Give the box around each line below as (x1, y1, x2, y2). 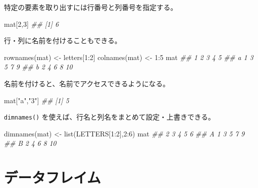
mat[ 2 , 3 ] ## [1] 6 (4, 18, 59, 29)
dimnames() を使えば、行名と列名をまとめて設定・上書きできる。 (4, 112, 215, 122)
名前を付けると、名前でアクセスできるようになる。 (4, 78, 170, 88)
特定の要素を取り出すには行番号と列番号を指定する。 (4, 2, 177, 12)
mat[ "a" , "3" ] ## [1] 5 (4, 95, 69, 105)
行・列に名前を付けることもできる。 (4, 35, 122, 46)
